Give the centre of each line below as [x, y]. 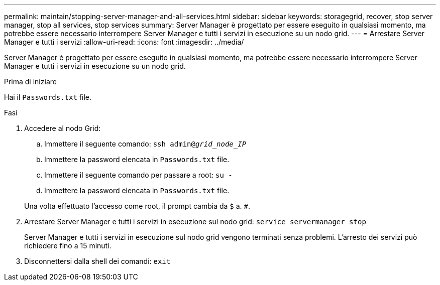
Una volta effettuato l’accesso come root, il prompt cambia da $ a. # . [137, 206]
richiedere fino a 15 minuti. [68, 246]
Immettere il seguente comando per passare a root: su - [138, 175]
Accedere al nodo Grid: [63, 128]
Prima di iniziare [30, 82]
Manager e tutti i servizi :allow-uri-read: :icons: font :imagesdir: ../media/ [124, 42]
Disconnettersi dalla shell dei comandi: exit [97, 261]
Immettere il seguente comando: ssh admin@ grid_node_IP [145, 144]
